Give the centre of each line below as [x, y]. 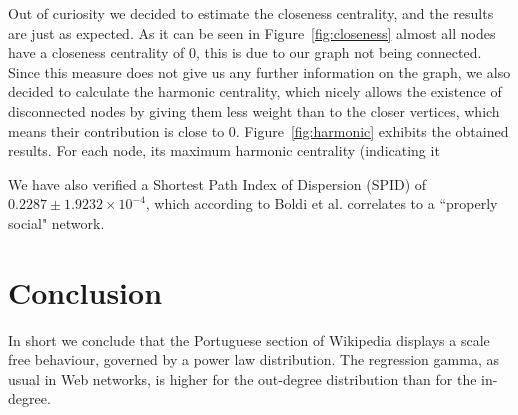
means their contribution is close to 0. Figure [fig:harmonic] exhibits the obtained [258, 130]
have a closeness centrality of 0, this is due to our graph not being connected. [245, 52]
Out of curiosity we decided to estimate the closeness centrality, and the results [251, 13]
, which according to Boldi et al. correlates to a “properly [321, 203]
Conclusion [85, 291]
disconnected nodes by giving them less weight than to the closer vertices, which [254, 110]
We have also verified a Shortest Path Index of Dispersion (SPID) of [217, 183]
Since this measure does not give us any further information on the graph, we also [259, 71]
